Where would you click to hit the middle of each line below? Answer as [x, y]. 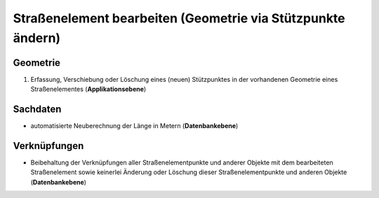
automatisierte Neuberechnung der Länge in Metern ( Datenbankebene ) [134, 126]
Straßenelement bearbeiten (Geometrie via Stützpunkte [179, 18]
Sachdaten [37, 109]
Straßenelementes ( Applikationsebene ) [88, 89]
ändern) [37, 38]
